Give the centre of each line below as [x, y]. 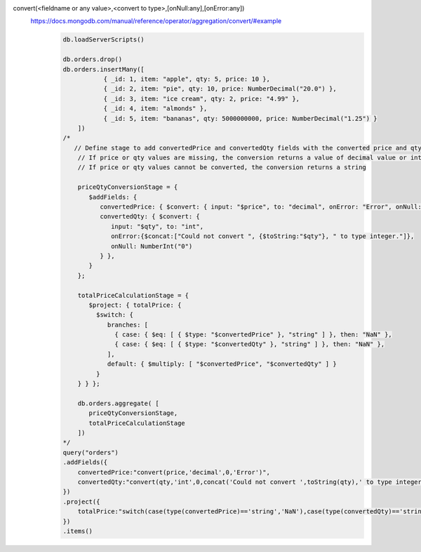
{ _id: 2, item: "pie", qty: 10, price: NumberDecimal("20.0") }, [220, 89]
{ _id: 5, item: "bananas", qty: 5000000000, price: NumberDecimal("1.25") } [241, 118]
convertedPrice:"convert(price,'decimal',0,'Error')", [174, 472]
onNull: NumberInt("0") [152, 246]
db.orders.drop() [93, 59]
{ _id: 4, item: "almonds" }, [155, 109]
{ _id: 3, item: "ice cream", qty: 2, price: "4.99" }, [202, 99]
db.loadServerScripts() [104, 40]
